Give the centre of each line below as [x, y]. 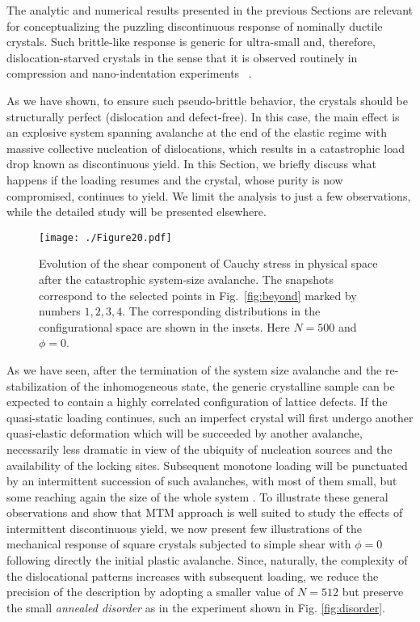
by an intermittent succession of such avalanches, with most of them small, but [202, 481]
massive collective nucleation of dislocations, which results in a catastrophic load [206, 148]
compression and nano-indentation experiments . [129, 73]
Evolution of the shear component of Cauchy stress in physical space [208, 263]
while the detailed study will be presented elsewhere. [136, 212]
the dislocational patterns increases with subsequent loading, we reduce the [193, 575]
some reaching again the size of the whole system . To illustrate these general [197, 496]
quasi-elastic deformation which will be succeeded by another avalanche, [185, 433]
